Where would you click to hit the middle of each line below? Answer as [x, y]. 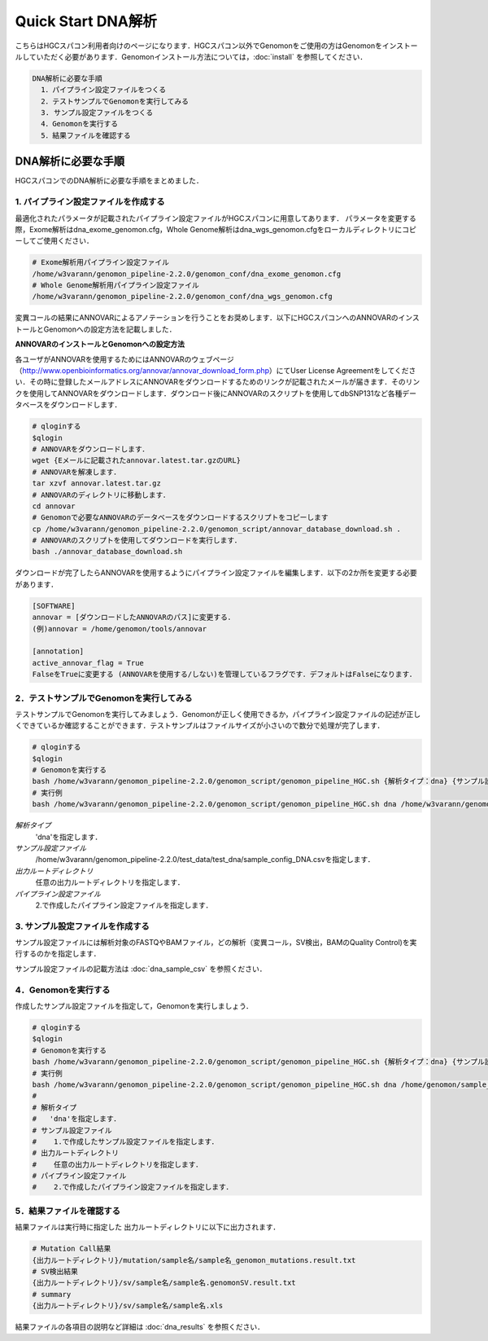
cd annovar [54, 506]
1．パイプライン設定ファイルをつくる [104, 90]
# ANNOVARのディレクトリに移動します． [101, 495]
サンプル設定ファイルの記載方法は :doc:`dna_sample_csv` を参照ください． [141, 969]
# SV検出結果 [55, 1271]
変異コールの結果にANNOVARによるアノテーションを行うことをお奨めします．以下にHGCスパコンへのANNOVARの [207, 318]
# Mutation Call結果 [72, 1249]
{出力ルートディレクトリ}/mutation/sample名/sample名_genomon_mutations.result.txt [194, 1260]
